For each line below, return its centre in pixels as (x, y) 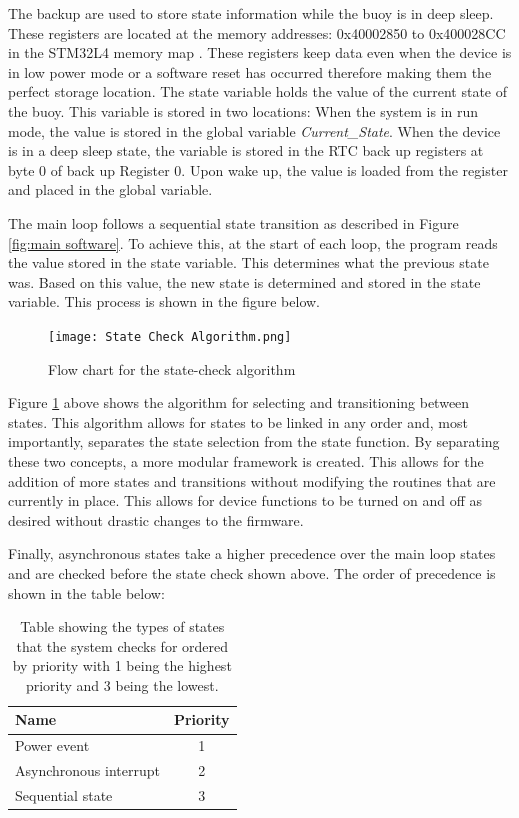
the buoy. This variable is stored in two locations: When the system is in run (243, 110)
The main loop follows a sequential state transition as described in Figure (233, 222)
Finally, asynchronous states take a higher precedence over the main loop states (252, 553)
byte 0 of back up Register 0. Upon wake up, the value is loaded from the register (258, 169)
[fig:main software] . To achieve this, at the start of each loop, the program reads (253, 242)
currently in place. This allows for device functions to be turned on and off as (245, 500)
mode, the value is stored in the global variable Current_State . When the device (254, 130)
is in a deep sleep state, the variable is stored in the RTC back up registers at (246, 150)
